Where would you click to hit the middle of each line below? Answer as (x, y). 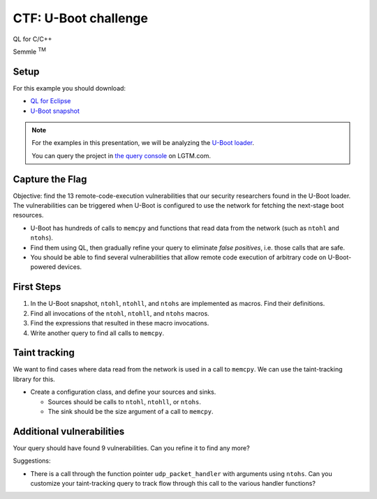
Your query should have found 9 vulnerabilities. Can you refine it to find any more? (132, 448)
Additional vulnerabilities (69, 431)
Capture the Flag (50, 179)
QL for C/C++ (32, 39)
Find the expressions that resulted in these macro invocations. (120, 323)
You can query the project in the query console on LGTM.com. (121, 155)
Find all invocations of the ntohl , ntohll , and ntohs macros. (120, 313)
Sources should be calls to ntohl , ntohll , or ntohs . (125, 401)
